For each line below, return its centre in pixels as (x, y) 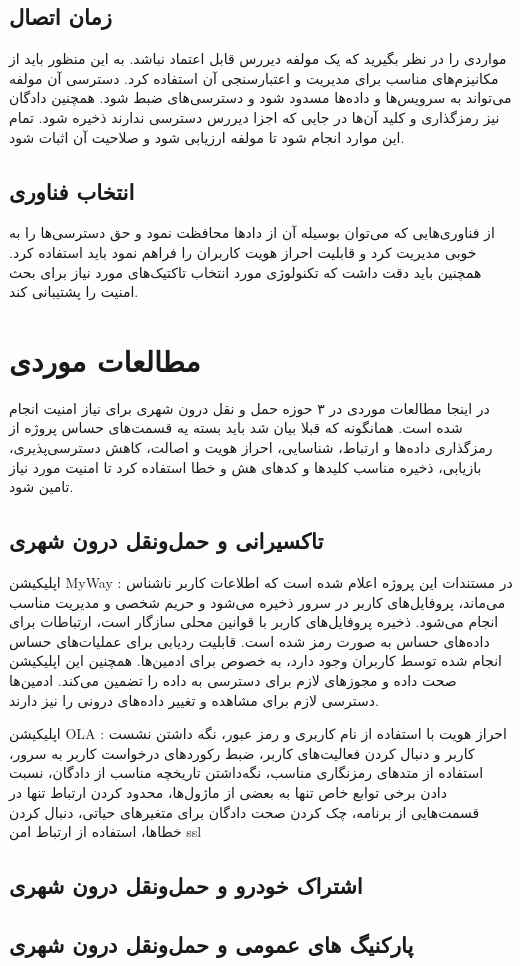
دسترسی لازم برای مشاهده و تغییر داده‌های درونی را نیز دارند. (194, 699)
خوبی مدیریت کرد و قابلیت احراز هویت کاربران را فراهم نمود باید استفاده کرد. (243, 251)
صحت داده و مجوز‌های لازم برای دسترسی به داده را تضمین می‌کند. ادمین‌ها (233, 680)
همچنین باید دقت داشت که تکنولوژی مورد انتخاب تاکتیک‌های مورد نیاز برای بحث (245, 271)
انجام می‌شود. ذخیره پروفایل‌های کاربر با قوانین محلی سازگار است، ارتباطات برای (254, 621)
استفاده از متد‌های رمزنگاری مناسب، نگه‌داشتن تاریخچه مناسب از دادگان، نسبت (246, 772)
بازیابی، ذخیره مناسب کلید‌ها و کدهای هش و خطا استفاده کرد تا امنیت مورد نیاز (245, 466)
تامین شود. (41, 486)
